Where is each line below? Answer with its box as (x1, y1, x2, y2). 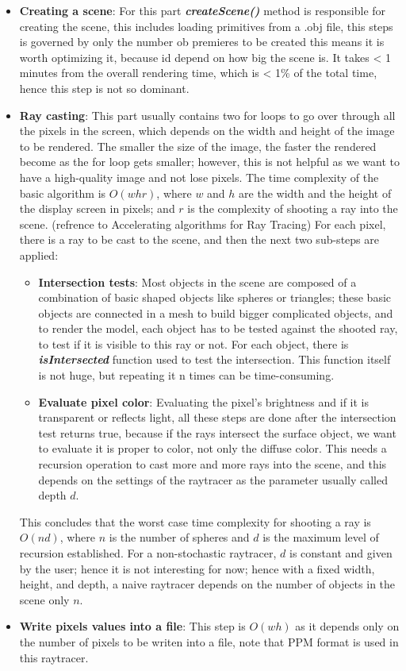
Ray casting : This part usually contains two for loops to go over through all (19, 106, 396, 123)
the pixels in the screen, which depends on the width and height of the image (19, 122, 395, 139)
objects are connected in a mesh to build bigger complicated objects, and (38, 304, 393, 321)
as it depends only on (295, 618, 400, 634)
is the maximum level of (262, 529, 379, 546)
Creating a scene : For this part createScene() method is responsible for (19, 2, 386, 18)
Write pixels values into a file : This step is (19, 618, 246, 634)
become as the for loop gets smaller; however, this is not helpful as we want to (19, 153, 400, 170)
